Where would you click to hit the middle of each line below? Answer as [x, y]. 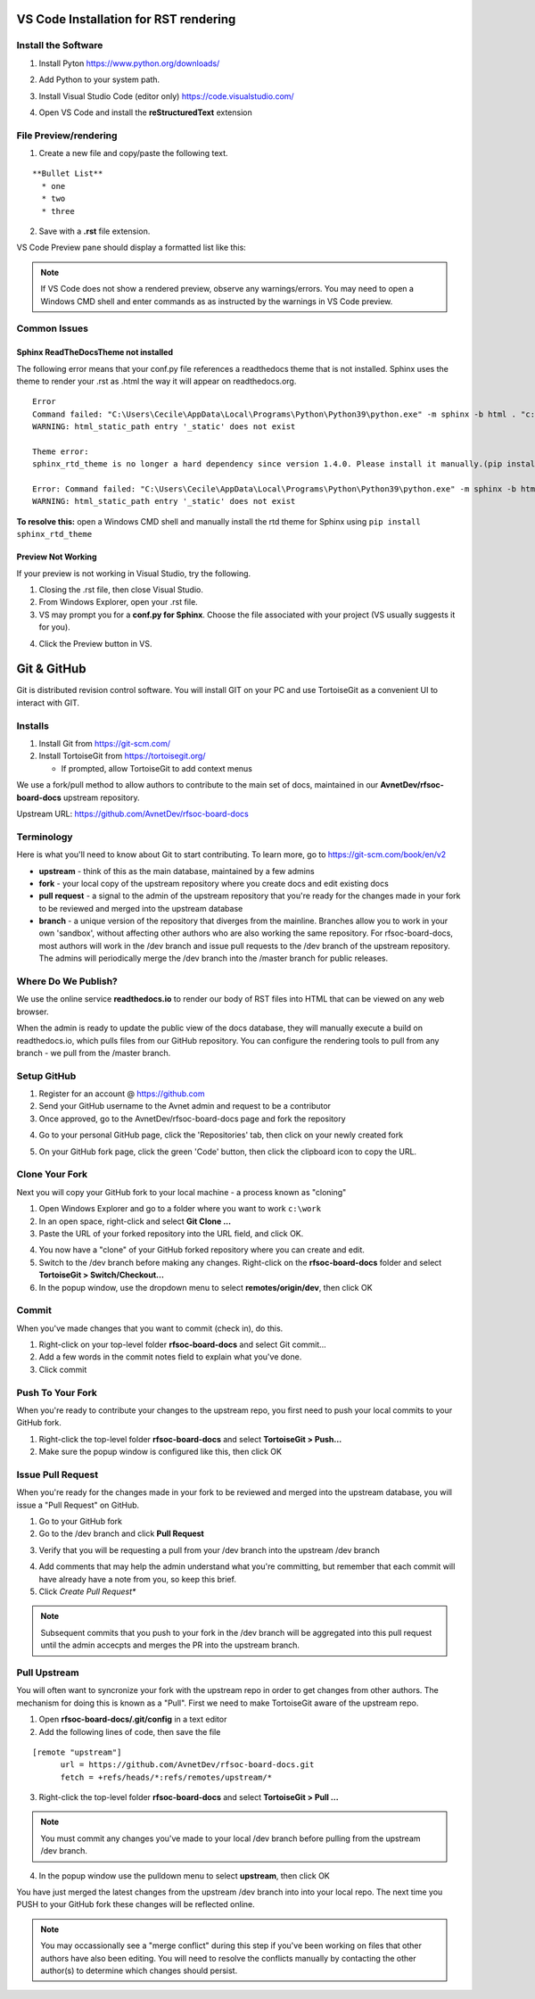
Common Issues [53, 328]
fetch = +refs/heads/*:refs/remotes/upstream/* [166, 1777]
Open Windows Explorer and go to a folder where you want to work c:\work [180, 1209]
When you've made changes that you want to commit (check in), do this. [150, 1328]
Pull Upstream [48, 1673]
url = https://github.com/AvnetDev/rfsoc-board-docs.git [187, 1765]
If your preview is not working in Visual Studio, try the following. [134, 573]
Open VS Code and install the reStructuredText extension [146, 112]
